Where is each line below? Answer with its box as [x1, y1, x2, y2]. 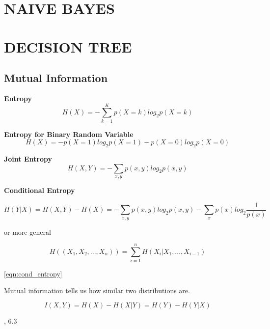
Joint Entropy [4, 154, 52, 164]
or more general [4, 226, 51, 237]
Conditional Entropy [4, 185, 75, 195]
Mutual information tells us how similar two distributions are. [4, 285, 190, 295]
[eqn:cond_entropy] [4, 269, 62, 279]
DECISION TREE [4, 36, 132, 56]
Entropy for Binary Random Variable [4, 129, 134, 139]
